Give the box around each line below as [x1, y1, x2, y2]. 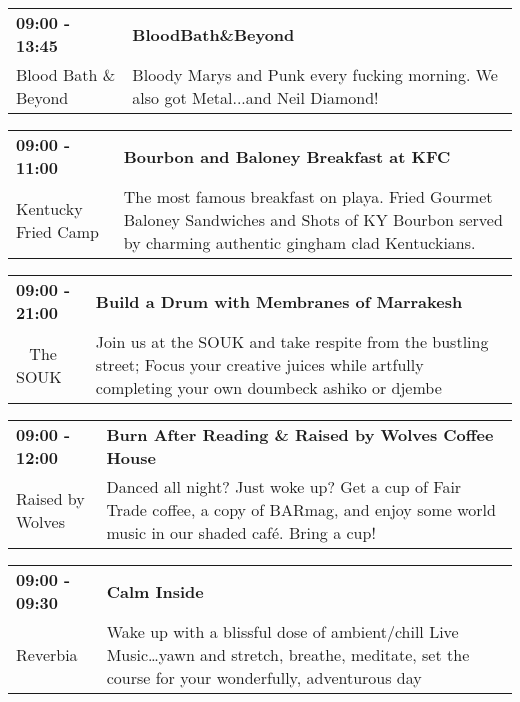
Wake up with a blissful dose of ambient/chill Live [106, 620, 459, 643]
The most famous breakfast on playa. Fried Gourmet [123, 185, 493, 208]
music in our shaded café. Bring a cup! [106, 521, 376, 544]
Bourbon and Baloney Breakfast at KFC [123, 144, 451, 168]
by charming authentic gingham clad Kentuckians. [123, 231, 476, 254]
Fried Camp [16, 219, 99, 243]
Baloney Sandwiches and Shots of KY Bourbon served [123, 208, 503, 231]
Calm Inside [106, 579, 204, 603]
